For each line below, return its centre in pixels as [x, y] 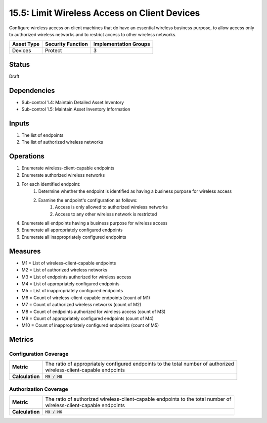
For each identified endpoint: [51, 184]
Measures [25, 251]
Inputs [19, 123]
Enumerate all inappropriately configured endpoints [74, 237]
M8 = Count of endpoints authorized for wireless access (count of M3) [93, 312]
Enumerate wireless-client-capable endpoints [68, 168]
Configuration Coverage [39, 354]
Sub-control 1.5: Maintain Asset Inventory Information [76, 109]
